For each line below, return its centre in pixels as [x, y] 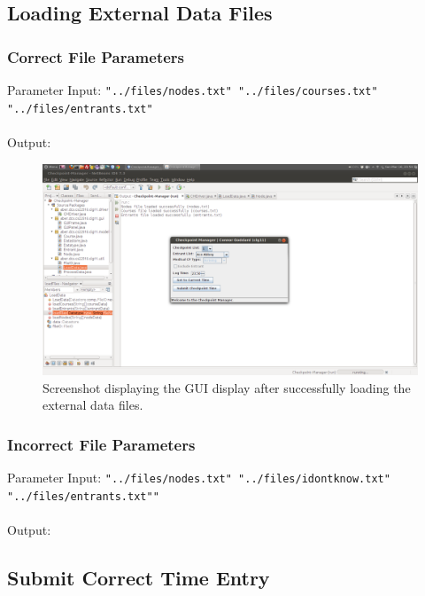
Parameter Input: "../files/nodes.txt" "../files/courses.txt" [193, 90]
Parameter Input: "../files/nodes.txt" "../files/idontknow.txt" [199, 477]
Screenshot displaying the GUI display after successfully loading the [227, 387]
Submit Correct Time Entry [139, 577]
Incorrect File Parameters [101, 444]
